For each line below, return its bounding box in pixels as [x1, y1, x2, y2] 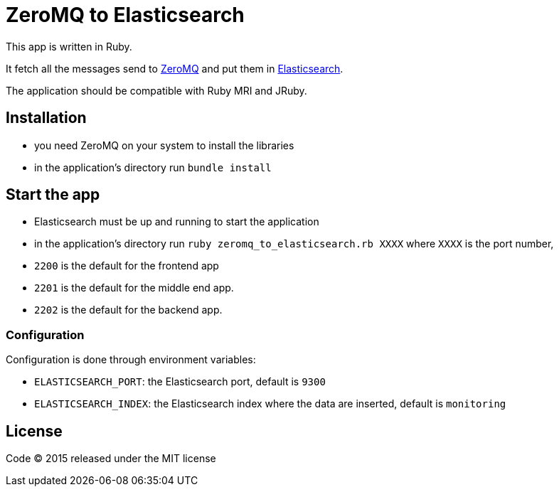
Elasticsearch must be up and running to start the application [34, 215, 319, 228]
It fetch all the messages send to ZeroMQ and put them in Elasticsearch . [6, 62, 344, 75]
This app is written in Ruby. [6, 40, 132, 53]
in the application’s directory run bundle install [34, 161, 272, 173]
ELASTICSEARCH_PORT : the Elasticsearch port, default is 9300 [34, 375, 326, 388]
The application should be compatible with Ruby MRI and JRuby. [6, 84, 307, 97]
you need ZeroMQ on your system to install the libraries [34, 139, 294, 151]
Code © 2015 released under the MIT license [6, 452, 216, 465]
